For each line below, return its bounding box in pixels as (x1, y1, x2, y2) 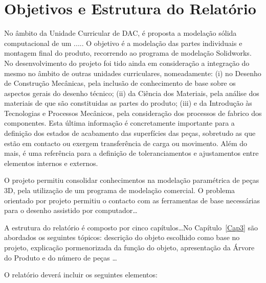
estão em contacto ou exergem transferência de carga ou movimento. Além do (4, 137, 248, 148)
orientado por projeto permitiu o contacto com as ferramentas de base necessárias (4, 195, 260, 205)
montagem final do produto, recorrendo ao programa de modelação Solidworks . (4, 48, 252, 58)
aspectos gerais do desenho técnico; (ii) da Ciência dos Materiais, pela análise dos (4, 87, 259, 98)
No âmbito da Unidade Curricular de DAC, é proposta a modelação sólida (4, 28, 237, 38)
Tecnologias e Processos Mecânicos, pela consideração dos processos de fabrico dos (4, 107, 262, 118)
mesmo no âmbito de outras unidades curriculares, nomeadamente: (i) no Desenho (4, 67, 261, 78)
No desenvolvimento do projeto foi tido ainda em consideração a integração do (4, 57, 250, 68)
